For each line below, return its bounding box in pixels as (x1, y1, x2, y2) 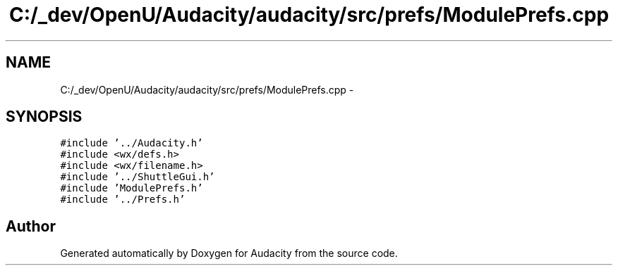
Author (6, 217, 56, 235)
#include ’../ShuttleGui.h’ (60, 171, 215, 183)
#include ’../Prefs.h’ (60, 194, 186, 206)
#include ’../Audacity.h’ (60, 137, 203, 149)
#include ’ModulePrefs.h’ (60, 182, 203, 194)
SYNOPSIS (6, 108, 83, 126)
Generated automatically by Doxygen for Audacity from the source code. (60, 247, 398, 260)
